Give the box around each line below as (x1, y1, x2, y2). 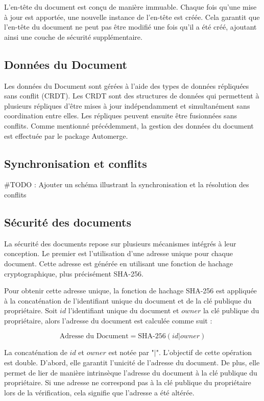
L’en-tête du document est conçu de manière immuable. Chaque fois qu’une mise (4, 2, 257, 12)
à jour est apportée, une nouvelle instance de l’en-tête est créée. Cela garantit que (4, 11, 260, 22)
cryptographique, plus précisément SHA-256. (4, 268, 143, 279)
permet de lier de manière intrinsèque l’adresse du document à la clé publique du (4, 367, 257, 378)
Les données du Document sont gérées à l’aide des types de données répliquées (4, 80, 249, 91)
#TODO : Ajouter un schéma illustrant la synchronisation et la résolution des (4, 179, 249, 190)
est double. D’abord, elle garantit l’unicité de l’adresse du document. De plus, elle (4, 357, 260, 368)
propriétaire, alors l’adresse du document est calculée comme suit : (4, 315, 212, 325)
